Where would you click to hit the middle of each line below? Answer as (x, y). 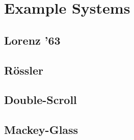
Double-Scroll (41, 100)
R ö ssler (24, 70)
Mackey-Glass (41, 130)
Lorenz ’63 (32, 40)
